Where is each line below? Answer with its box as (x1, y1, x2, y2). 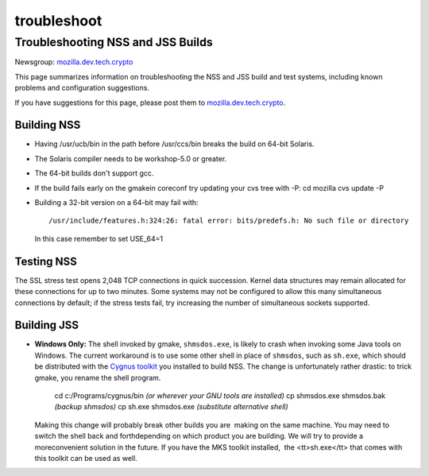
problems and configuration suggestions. (14, 83, 150, 93)
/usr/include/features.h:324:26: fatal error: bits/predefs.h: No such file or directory (48, 216, 409, 226)
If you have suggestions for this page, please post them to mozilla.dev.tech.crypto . (14, 98, 286, 107)
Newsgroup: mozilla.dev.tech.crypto (14, 57, 133, 67)
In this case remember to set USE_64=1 (34, 234, 163, 243)
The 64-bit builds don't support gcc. (34, 168, 154, 178)
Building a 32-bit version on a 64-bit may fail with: (34, 198, 199, 207)
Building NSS (14, 118, 81, 132)
